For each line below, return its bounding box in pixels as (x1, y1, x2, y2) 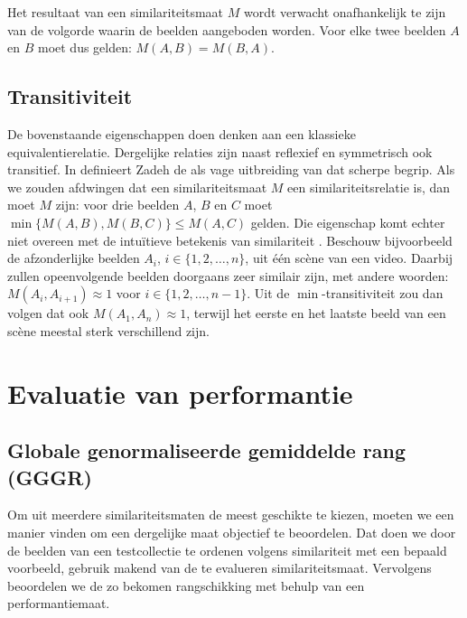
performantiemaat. (7, 594, 110, 613)
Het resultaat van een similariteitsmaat (7, 3, 224, 21)
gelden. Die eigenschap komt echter (250, 212, 445, 231)
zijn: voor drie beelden (55, 195, 180, 214)
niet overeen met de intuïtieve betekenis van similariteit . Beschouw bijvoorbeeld (7, 230, 453, 249)
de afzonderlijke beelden (7, 248, 140, 267)
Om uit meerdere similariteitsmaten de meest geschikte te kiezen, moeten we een (7, 505, 454, 524)
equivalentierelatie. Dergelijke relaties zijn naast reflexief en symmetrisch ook (7, 142, 433, 161)
